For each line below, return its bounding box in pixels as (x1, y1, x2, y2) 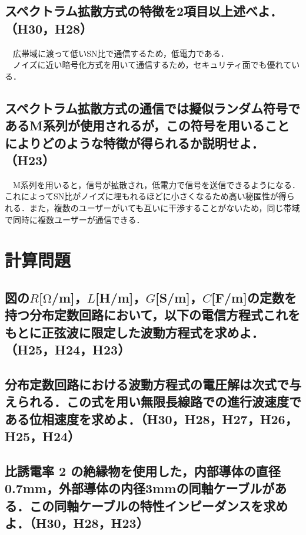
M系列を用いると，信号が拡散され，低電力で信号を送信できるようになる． (12, 178, 300, 191)
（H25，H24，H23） (5, 340, 131, 359)
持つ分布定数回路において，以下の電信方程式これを (5, 306, 300, 324)
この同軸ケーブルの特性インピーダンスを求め (29, 496, 288, 514)
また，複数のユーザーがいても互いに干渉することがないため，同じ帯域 (29, 201, 300, 214)
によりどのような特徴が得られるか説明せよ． (5, 133, 264, 152)
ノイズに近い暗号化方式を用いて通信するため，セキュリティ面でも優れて (12, 58, 292, 71)
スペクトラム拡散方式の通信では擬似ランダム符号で (5, 99, 300, 117)
